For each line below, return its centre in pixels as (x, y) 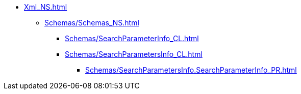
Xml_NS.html (46, 7)
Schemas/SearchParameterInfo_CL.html (132, 38)
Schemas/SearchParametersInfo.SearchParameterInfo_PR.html (191, 70)
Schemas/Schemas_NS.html (92, 23)
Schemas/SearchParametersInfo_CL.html (134, 54)
